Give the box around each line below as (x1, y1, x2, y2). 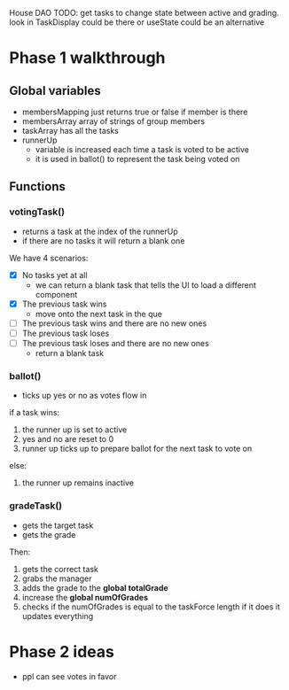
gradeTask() (9, 500, 63, 512)
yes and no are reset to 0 (21, 434, 114, 445)
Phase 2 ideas (9, 641, 115, 662)
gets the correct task (21, 563, 99, 574)
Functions (9, 179, 66, 194)
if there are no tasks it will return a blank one (21, 235, 185, 246)
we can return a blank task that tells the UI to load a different (35, 279, 257, 291)
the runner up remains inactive (21, 477, 135, 488)
